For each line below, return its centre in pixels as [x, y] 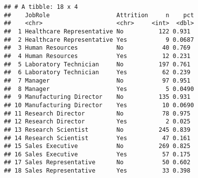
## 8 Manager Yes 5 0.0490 [99, 89]
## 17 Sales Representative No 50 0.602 [97, 163]
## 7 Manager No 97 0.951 [97, 80]
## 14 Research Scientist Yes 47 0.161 [97, 138]
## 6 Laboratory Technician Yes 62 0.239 [97, 73]
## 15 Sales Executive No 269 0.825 [97, 146]
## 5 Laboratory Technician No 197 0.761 [97, 64]
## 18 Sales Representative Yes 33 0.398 [97, 171]
